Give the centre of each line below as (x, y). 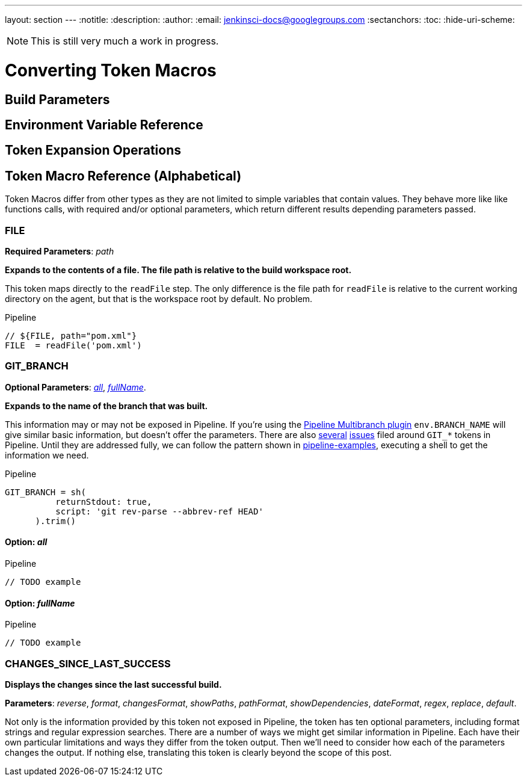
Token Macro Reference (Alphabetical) (123, 176)
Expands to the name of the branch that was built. (106, 406)
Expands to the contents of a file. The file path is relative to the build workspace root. (178, 270)
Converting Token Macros (111, 70)
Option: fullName (40, 603)
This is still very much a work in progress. (125, 41)
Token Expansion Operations (93, 150)
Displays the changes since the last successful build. (113, 684)
